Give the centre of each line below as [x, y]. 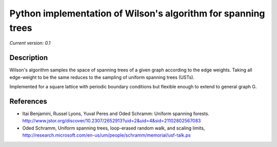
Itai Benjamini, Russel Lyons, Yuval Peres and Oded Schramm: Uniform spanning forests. [116, 114]
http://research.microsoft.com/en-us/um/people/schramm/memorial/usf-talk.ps [106, 135]
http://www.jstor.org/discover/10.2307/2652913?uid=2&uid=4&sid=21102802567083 [112, 121]
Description [29, 58]
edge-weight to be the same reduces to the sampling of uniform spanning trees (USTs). [102, 77]
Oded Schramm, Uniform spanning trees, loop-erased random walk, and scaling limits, [114, 128]
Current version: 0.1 [30, 43]
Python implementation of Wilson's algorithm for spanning [137, 13]
